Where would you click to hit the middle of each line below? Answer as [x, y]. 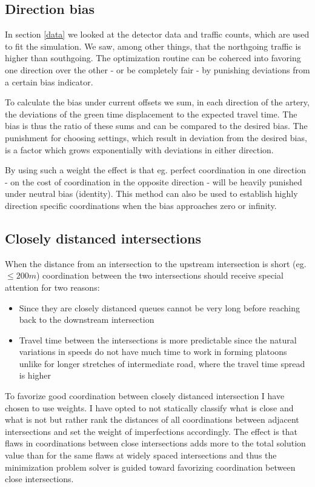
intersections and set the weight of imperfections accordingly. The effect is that [151, 431]
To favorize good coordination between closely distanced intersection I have [145, 396]
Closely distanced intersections [103, 238]
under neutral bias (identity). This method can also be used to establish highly [151, 194]
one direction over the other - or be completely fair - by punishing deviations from [157, 69]
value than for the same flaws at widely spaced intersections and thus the [141, 455]
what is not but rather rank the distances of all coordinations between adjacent [152, 419]
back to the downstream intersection [87, 320]
